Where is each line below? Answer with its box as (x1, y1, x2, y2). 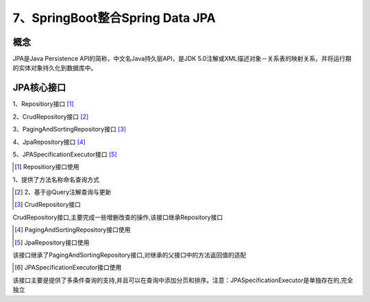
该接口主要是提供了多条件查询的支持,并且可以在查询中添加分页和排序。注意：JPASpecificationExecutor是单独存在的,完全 (12, 276, 354, 284)
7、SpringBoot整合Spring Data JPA (12, 10, 216, 25)
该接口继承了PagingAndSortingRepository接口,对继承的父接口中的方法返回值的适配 (12, 251, 247, 260)
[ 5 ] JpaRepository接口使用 (14, 238, 90, 247)
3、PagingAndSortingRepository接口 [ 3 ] (12, 125, 127, 134)
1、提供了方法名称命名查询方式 (12, 175, 99, 184)
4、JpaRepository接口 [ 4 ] (12, 138, 86, 146)
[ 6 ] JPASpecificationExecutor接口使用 (14, 264, 122, 272)
